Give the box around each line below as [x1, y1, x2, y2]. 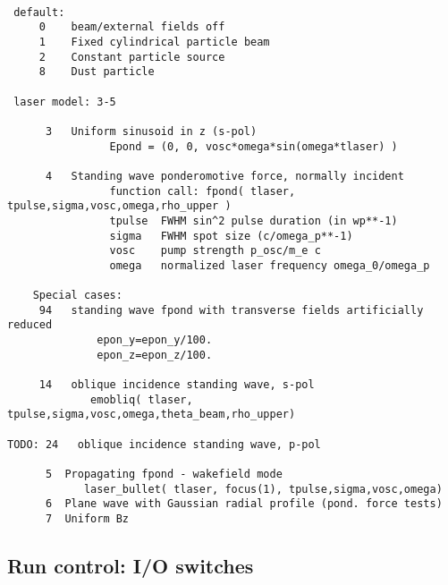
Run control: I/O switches [7, 552, 254, 580]
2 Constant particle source [38, 50, 225, 64]
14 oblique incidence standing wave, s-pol [38, 378, 315, 392]
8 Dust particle [38, 65, 155, 79]
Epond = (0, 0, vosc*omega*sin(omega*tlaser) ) [109, 140, 398, 153]
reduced [7, 318, 53, 332]
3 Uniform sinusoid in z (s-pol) [45, 124, 258, 138]
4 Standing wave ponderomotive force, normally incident [45, 169, 404, 182]
